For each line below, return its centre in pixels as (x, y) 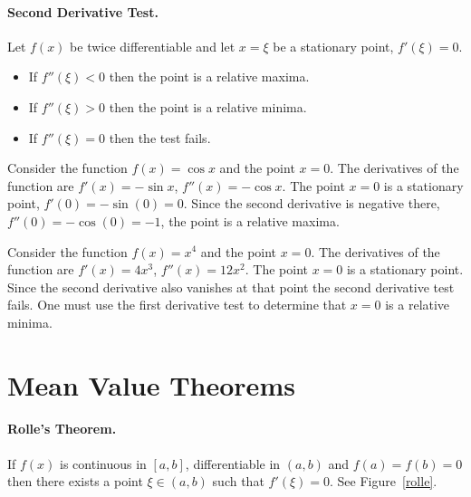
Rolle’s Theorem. (62, 429)
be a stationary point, (333, 46)
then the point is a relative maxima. (209, 76)
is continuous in (103, 463)
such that (238, 481)
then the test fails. (160, 137)
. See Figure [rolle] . (384, 481)
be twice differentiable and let (153, 46)
